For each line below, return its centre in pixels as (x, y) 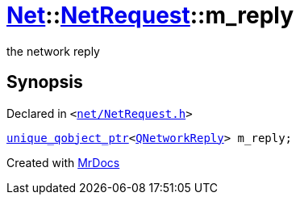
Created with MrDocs (63, 162)
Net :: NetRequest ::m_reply (150, 15)
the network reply (53, 51)
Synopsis (45, 82)
